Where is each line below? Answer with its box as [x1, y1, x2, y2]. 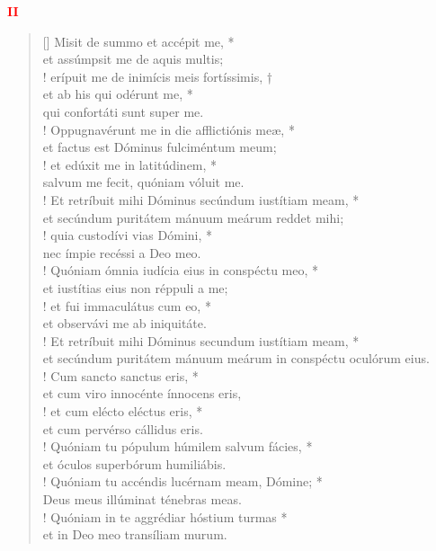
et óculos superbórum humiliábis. [42, 454, 227, 473]
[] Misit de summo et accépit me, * [42, 31, 235, 50]
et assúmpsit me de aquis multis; [42, 49, 224, 68]
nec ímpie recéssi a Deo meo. [42, 243, 201, 262]
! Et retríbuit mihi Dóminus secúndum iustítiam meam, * [42, 190, 360, 209]
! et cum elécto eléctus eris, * [42, 402, 203, 421]
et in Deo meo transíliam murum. [42, 525, 227, 544]
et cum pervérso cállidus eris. [42, 419, 203, 438]
